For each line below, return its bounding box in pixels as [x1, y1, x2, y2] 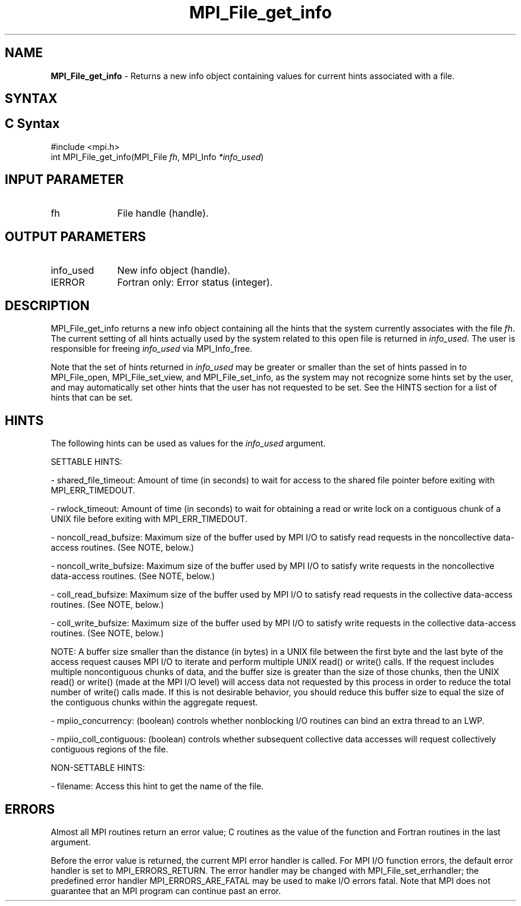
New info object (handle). [117, 264, 231, 276]
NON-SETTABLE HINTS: [51, 763, 145, 773]
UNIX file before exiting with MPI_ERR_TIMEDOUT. [51, 514, 247, 524]
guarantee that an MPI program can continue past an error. [51, 886, 281, 896]
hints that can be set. [51, 392, 133, 403]
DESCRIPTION [5, 298, 90, 313]
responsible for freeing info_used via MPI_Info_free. [51, 343, 253, 354]
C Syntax [5, 116, 60, 132]
